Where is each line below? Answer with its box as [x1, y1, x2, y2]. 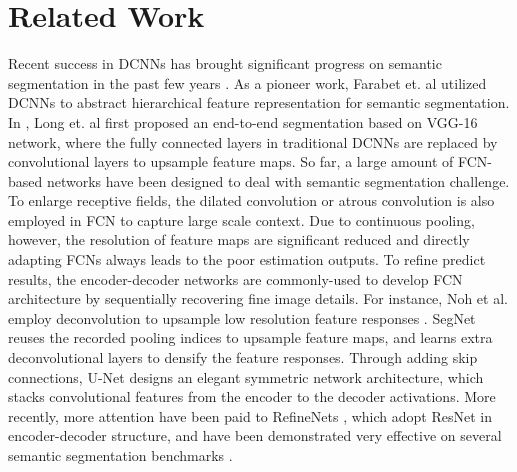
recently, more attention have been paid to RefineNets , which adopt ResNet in [8, 405, 493, 426]
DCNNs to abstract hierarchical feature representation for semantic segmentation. [8, 92, 510, 113]
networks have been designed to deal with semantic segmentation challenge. [46, 170, 510, 191]
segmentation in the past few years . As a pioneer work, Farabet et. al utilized [8, 72, 487, 93]
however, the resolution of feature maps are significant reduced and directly [8, 229, 470, 250]
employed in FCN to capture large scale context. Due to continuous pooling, [8, 209, 475, 230]
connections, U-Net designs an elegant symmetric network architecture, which [8, 366, 484, 387]
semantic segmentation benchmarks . [8, 445, 233, 465]
